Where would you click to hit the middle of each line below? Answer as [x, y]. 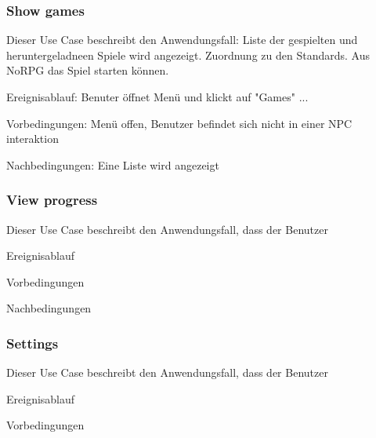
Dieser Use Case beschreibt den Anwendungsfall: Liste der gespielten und [182, 40]
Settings [33, 343]
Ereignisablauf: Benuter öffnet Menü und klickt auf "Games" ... [157, 97]
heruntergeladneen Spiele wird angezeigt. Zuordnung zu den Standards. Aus [188, 55]
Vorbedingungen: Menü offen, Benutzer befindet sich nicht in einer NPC [179, 123]
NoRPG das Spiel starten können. [88, 70]
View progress [52, 200]
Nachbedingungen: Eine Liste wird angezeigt [113, 164]
